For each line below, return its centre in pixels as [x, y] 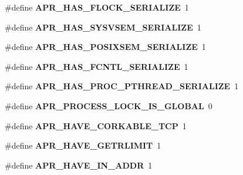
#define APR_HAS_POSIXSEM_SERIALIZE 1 [105, 47]
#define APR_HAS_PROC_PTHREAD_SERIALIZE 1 [122, 86]
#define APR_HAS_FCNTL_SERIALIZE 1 [97, 66]
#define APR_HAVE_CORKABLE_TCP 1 [96, 125]
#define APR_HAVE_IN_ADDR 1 [79, 165]
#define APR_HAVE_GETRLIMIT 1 [83, 145]
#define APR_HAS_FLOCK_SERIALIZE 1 [97, 7]
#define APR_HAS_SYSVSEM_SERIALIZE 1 [103, 27]
